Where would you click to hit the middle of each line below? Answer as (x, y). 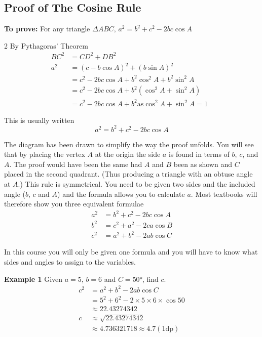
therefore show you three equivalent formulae (74, 204)
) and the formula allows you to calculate (121, 194)
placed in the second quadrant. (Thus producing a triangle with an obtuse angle (128, 174)
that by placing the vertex (45, 154)
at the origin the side (128, 154)
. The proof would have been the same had (76, 164)
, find (150, 279)
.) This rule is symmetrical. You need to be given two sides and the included (137, 184)
